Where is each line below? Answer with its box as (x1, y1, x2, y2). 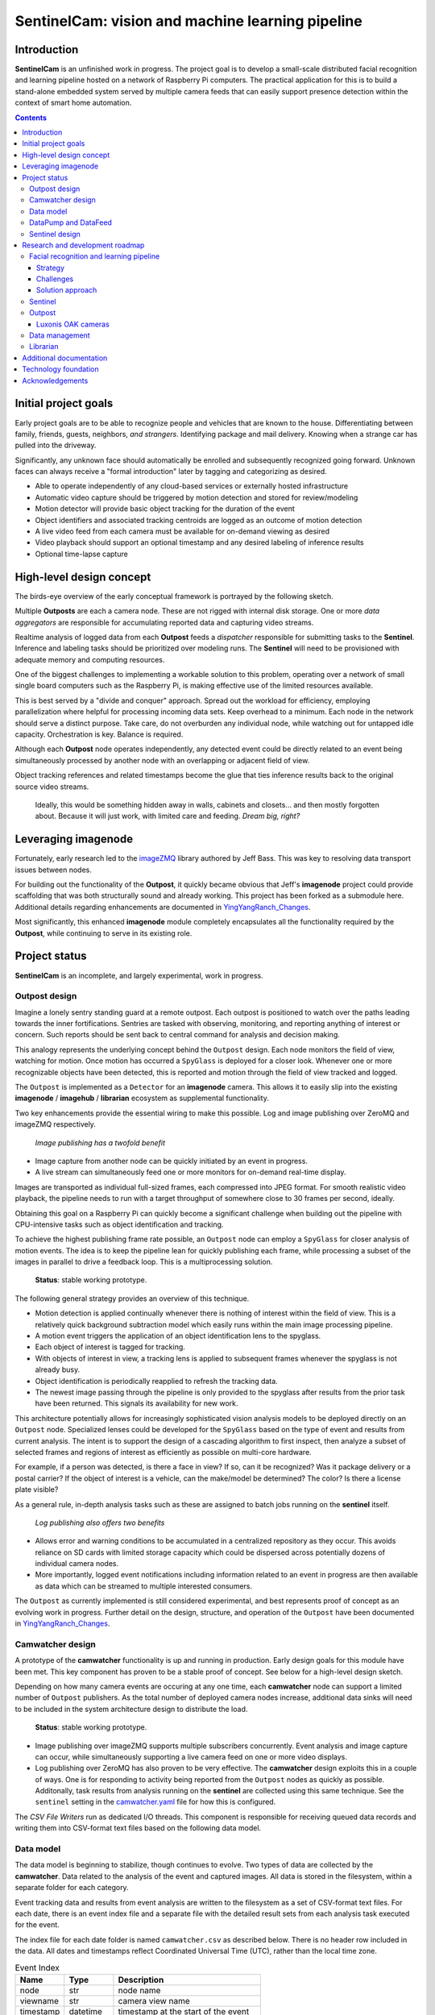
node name (118, 1984, 161, 1996)
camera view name (118, 1995, 191, 2006)
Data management (29, 330, 90, 340)
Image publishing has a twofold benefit (35, 1137, 165, 1148)
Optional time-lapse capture (35, 549, 128, 559)
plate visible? (14, 1485, 59, 1494)
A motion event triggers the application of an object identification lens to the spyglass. (35, 1331, 321, 1341)
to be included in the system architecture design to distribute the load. (14, 1704, 248, 1714)
